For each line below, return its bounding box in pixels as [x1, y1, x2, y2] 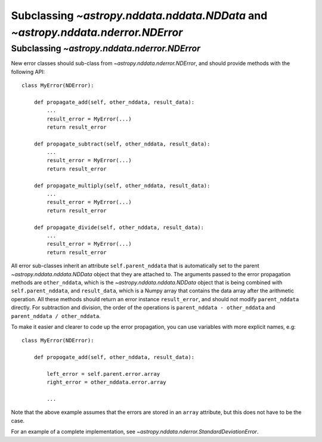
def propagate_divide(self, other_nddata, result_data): [33, 224, 204, 231]
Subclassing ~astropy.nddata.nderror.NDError [11, 43, 201, 54]
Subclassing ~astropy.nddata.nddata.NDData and [11, 9, 268, 22]
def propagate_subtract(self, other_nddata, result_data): [33, 140, 210, 147]
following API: [11, 68, 45, 75]
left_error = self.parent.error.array [47, 370, 160, 377]
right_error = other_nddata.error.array [47, 379, 166, 386]
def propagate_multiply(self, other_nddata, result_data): [33, 182, 210, 189]
